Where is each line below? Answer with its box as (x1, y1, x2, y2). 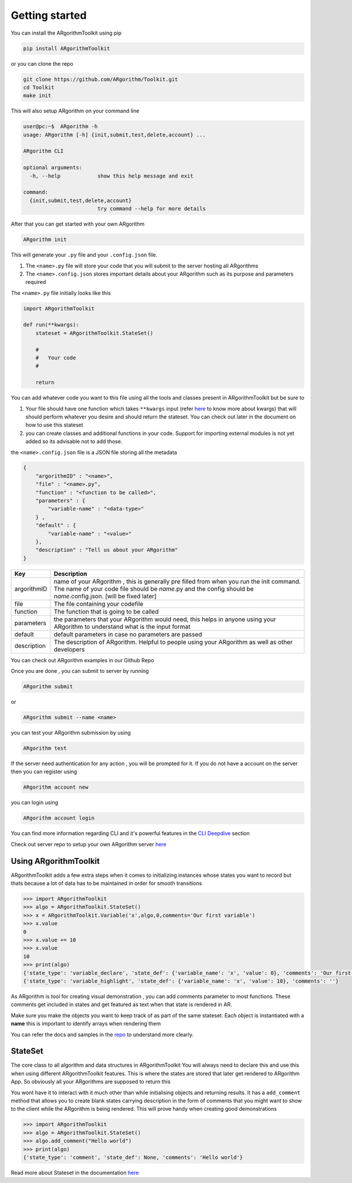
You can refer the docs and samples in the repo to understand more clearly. (11, 1031, 194, 1038)
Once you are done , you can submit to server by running (11, 668, 149, 675)
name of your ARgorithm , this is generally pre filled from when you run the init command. (53, 577, 301, 585)
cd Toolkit (23, 84, 55, 91)
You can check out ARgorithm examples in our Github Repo (11, 656, 154, 663)
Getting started (11, 9, 87, 22)
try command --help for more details (97, 206, 206, 212)
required (25, 279, 46, 286)
